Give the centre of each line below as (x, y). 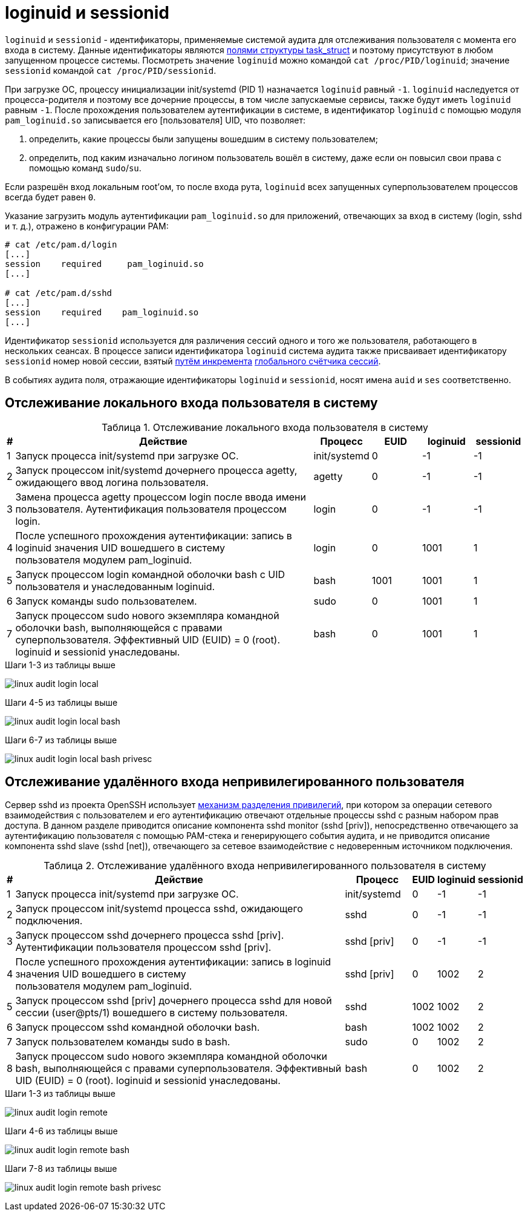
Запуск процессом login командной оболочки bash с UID (150, 574)
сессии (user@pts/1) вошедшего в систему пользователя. (152, 1013)
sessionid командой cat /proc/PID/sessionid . (111, 70)
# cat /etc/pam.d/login (61, 244)
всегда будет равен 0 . (51, 197)
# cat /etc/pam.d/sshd (59, 293)
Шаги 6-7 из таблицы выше (61, 740)
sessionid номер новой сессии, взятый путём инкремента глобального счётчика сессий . (193, 361)
